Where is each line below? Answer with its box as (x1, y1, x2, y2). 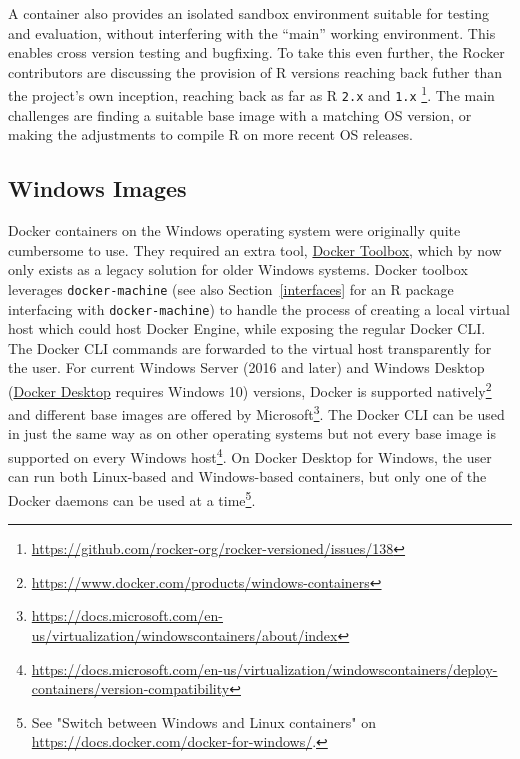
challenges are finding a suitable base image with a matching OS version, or (8, 104, 472, 125)
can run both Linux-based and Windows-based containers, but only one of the (8, 466, 487, 487)
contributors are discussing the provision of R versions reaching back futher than (8, 61, 503, 82)
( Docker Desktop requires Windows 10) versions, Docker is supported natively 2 (8, 377, 492, 401)
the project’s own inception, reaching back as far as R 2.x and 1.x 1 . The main (8, 82, 495, 106)
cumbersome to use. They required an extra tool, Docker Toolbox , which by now (8, 239, 502, 260)
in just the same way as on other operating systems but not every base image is (8, 423, 496, 444)
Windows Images (8, 173, 187, 204)
